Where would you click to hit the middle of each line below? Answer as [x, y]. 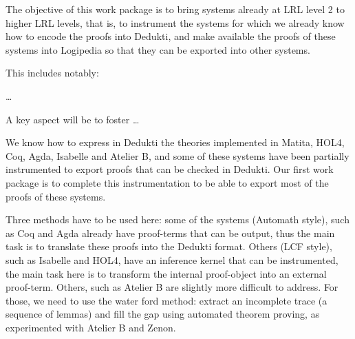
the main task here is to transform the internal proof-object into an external [166, 273]
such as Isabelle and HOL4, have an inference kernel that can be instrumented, [172, 259]
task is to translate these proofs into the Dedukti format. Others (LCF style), [169, 246]
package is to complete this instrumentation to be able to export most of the [167, 182]
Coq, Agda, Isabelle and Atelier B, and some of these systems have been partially [177, 155]
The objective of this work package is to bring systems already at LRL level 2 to [175, 9]
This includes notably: [52, 73]
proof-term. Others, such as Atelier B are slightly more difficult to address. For [172, 287]
